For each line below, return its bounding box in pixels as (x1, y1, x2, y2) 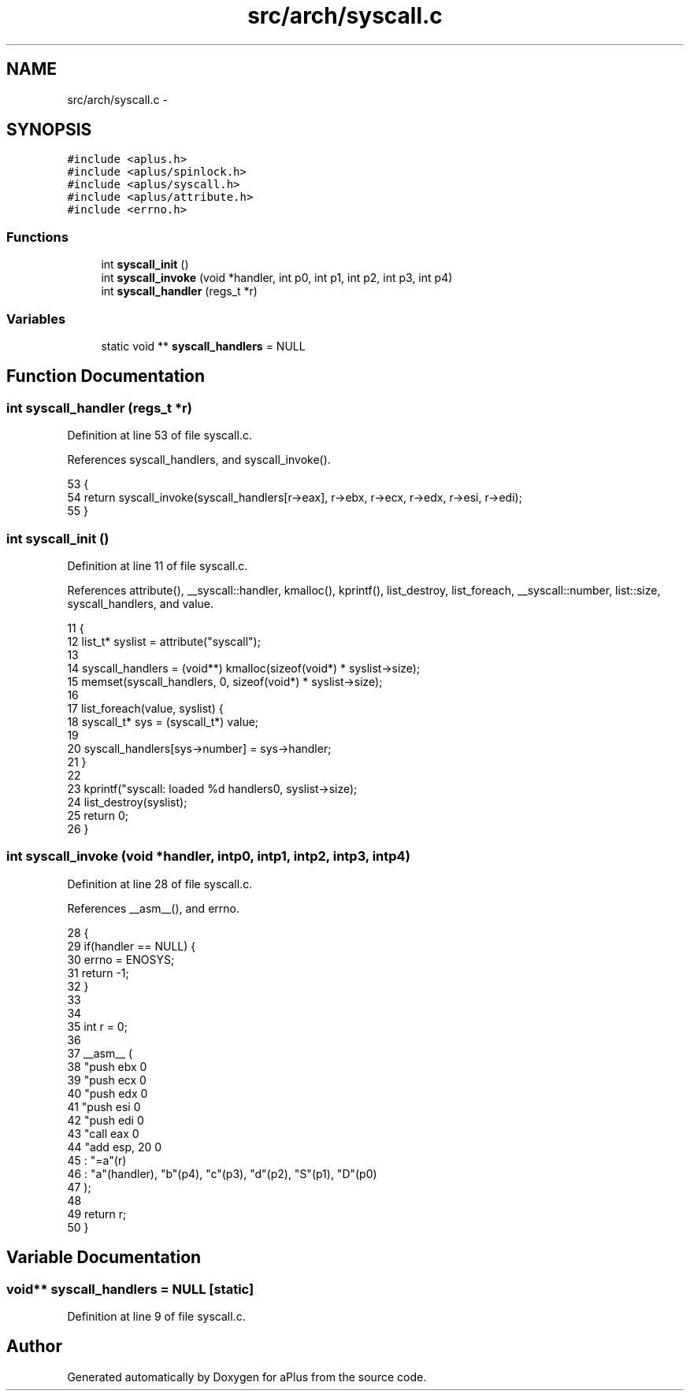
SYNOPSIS (6, 120, 92, 140)
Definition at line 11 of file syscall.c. (67, 558, 248, 573)
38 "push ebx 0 (67, 1059, 147, 1073)
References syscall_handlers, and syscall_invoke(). (67, 453, 331, 467)
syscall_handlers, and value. (67, 596, 214, 610)
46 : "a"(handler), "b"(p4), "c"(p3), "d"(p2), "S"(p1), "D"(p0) (67, 1166, 377, 1180)
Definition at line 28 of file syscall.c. (67, 876, 253, 891)
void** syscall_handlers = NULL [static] (6, 1280, 254, 1297)
